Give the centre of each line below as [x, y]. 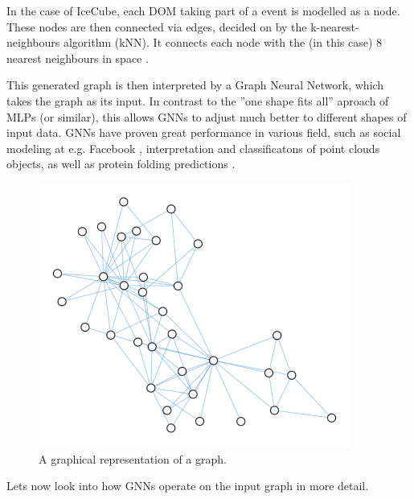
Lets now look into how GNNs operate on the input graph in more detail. [188, 486]
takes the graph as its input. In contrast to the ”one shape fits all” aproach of [198, 100]
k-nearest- [335, 26]
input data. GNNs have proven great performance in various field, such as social [204, 132]
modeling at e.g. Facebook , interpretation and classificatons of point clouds [193, 148]
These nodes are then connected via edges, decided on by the [157, 26]
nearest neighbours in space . [78, 58]
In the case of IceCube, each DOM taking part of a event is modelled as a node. [203, 10]
